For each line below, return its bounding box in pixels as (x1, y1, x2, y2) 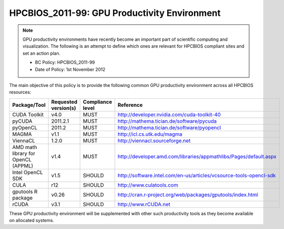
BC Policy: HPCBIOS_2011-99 (35, 60, 95, 66)
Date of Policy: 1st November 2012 (35, 66, 105, 72)
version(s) (51, 104, 77, 111)
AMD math (12, 144, 37, 151)
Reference (117, 101, 143, 108)
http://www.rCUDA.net (117, 201, 171, 208)
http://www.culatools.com (117, 181, 179, 188)
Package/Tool (12, 101, 46, 108)
